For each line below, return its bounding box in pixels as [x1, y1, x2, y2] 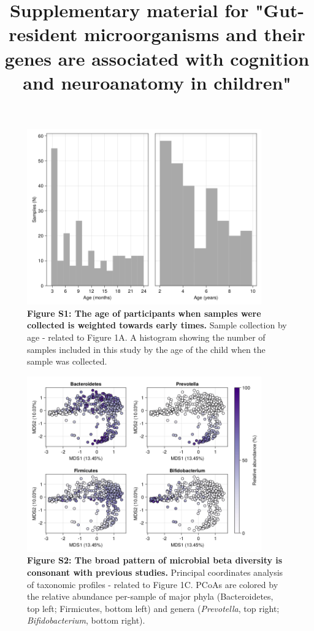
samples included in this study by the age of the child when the [27, 343, 266, 355]
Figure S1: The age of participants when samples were [27, 306, 261, 319]
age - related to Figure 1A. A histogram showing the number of [27, 330, 266, 343]
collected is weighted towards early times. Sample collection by [27, 319, 287, 331]
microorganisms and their [83, 21, 305, 47]
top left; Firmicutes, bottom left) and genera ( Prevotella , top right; [27, 602, 280, 614]
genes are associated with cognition [4, 45, 310, 71]
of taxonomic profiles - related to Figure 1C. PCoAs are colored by [27, 578, 278, 590]
